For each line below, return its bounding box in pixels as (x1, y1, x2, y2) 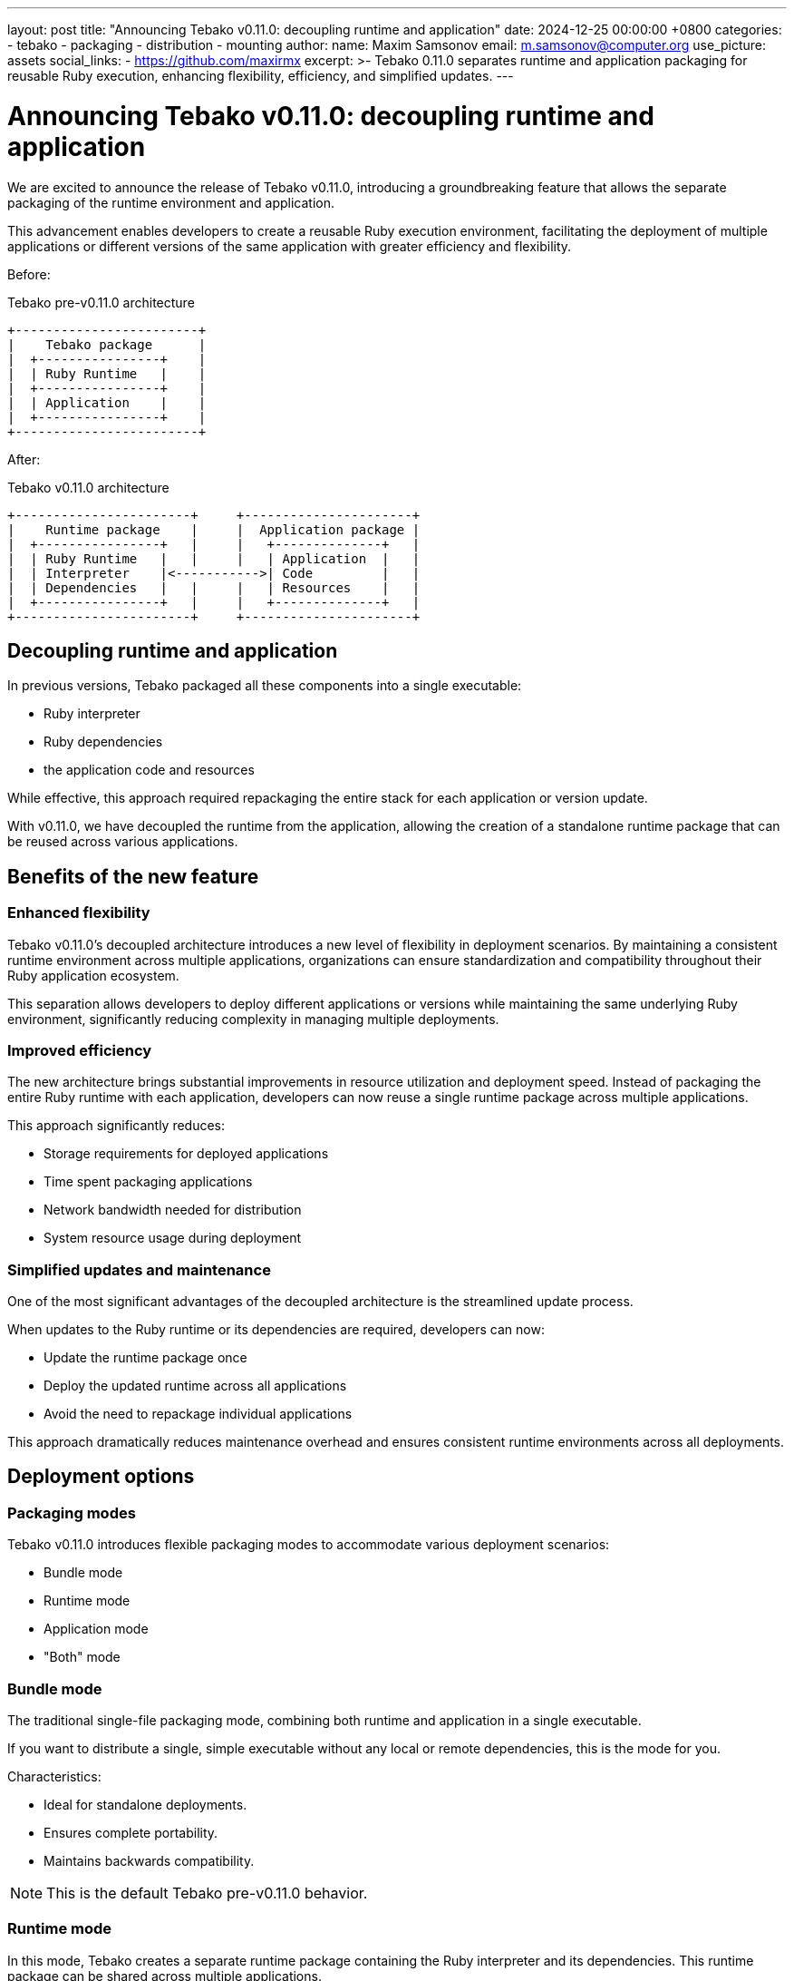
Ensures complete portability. (44, 1825, 218, 1841)
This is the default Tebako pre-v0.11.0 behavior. (46, 1884, 368, 1903)
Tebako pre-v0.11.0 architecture (7, 294, 195, 310)
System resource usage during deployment (44, 1230, 302, 1246)
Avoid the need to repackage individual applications (44, 1406, 353, 1422)
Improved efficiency (7, 1040, 152, 1059)
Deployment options (7, 1465, 195, 1488)
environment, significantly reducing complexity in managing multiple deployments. (7, 1010, 499, 1027)
